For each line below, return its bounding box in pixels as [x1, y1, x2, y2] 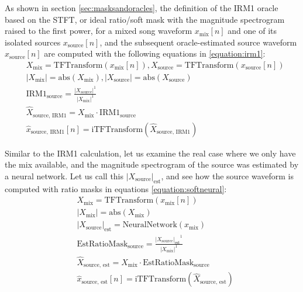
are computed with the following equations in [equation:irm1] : [44, 47, 266, 60]
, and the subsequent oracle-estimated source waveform [99, 36, 297, 48]
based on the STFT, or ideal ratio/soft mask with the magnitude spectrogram [5, 13, 285, 25]
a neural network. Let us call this [5, 169, 124, 182]
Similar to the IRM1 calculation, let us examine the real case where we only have [5, 147, 296, 159]
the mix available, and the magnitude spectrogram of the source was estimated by [5, 158, 299, 171]
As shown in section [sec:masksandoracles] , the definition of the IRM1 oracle [5, 2, 278, 13]
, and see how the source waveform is [161, 169, 294, 182]
